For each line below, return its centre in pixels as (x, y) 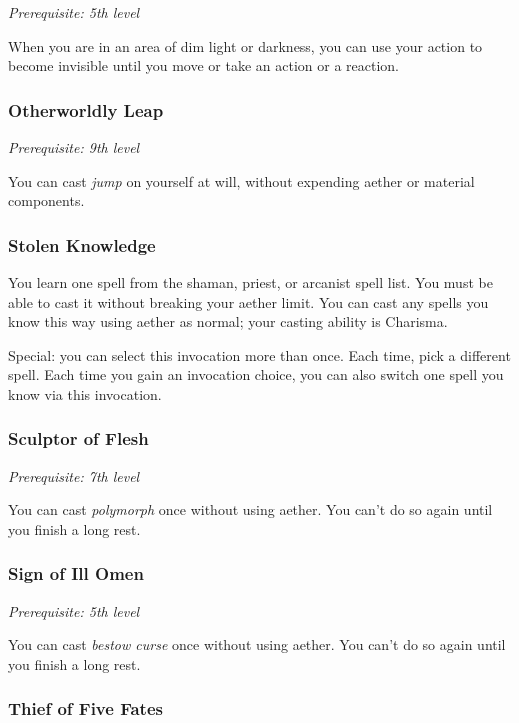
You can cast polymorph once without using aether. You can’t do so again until (250, 509)
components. (46, 200)
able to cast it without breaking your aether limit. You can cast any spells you (248, 301)
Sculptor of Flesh (78, 438)
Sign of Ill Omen (76, 573)
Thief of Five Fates (85, 708)
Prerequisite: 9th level (74, 147)
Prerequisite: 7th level (74, 475)
